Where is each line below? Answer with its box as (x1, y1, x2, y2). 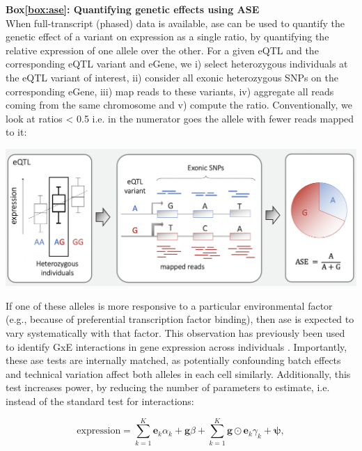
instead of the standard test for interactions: (6, 394, 194, 409)
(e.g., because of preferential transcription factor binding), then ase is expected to (6, 312, 354, 326)
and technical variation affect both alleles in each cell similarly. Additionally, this (6, 366, 351, 381)
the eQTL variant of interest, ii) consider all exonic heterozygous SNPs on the (6, 70, 339, 84)
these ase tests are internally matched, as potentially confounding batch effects (6, 353, 341, 367)
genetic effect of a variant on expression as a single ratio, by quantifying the (6, 29, 329, 44)
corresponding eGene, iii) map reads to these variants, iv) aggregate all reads (6, 84, 334, 98)
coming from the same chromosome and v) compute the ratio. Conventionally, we (6, 97, 353, 112)
